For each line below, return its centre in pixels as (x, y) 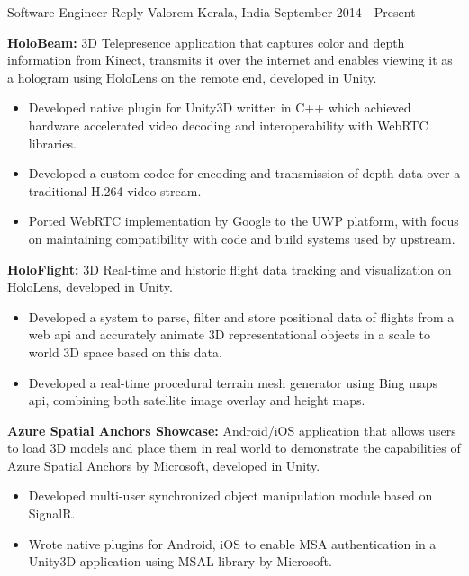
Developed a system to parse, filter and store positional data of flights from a (241, 316)
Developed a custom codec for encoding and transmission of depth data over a (244, 173)
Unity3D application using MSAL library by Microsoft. (180, 561)
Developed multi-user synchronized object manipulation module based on (230, 495)
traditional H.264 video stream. (115, 190)
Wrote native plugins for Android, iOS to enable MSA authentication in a (232, 543)
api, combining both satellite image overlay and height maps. (197, 400)
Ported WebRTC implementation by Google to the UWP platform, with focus (244, 221)
